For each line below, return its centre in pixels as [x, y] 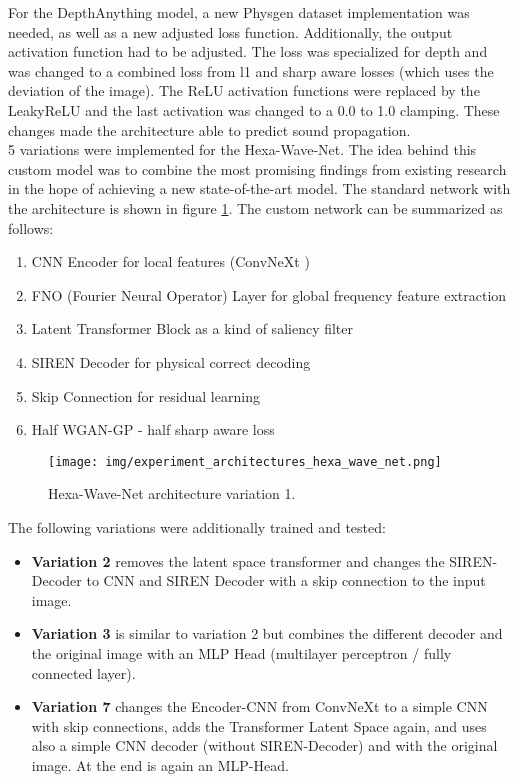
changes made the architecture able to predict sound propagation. [209, 129]
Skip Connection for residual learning [145, 395]
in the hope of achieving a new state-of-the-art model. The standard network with [259, 188]
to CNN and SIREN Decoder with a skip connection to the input [286, 580]
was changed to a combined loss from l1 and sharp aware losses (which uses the [251, 70]
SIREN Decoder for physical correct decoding [171, 361]
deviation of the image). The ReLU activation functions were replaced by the [244, 90]
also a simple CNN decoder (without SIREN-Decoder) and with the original [264, 745]
